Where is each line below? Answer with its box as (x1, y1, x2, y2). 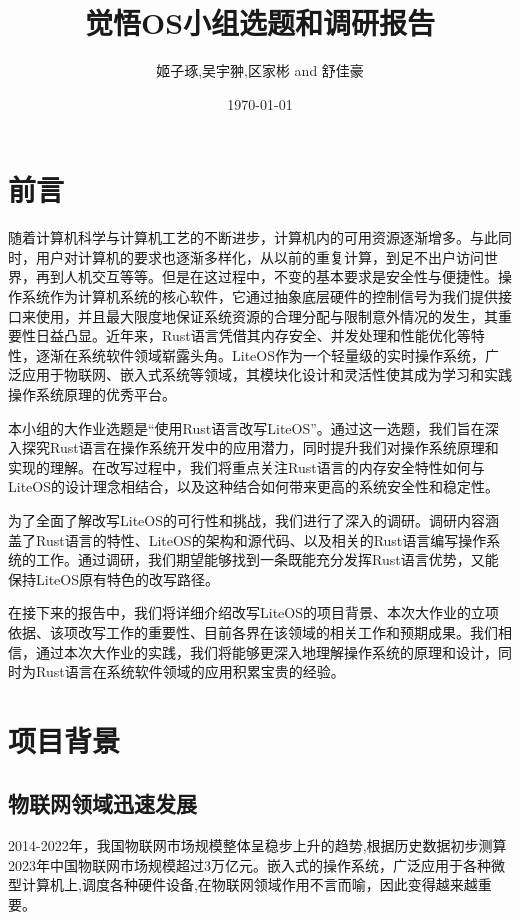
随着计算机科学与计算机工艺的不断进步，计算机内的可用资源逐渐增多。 (8, 227, 470, 248)
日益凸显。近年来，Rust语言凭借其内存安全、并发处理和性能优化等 (35, 325, 471, 346)
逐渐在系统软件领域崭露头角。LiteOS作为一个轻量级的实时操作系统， (35, 344, 485, 365)
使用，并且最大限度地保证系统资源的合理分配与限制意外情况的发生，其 (35, 305, 498, 326)
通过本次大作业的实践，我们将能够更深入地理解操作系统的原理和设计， (35, 641, 498, 662)
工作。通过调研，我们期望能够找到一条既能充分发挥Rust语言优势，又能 (35, 549, 499, 570)
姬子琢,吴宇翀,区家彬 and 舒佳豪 (156, 60, 364, 81)
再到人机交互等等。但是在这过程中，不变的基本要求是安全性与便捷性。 (35, 266, 498, 287)
